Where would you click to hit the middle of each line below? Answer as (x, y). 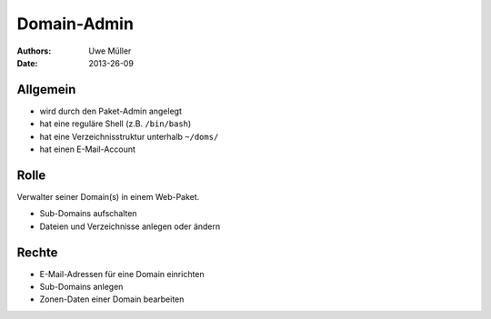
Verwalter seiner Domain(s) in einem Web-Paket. (108, 196)
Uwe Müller (110, 51)
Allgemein (46, 90)
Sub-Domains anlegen (81, 287)
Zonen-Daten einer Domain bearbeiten (112, 299)
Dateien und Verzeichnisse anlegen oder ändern (130, 226)
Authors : (34, 51)
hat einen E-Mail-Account (88, 149)
